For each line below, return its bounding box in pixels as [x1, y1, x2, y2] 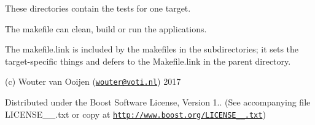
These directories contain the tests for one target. [5, 2, 191, 14]
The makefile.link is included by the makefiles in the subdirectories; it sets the [5, 43, 299, 55]
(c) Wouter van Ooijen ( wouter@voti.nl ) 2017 [5, 75, 181, 88]
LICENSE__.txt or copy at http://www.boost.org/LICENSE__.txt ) [5, 107, 266, 120]
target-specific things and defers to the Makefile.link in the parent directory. [5, 54, 291, 67]
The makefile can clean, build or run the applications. [5, 22, 207, 35]
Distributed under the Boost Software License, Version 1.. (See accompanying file [5, 96, 311, 109]
